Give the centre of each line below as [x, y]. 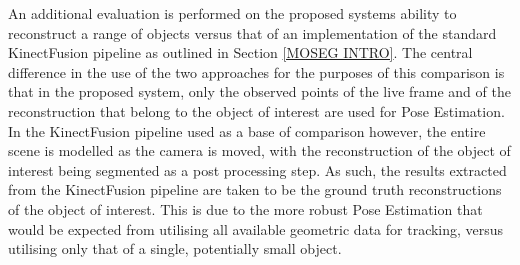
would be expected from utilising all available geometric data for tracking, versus [256, 228]
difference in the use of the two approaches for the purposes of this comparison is [256, 71]
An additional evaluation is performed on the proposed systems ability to [232, 13]
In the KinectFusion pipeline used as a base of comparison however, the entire [247, 130]
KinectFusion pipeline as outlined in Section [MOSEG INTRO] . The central [240, 52]
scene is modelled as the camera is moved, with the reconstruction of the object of [259, 150]
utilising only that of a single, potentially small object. [175, 248]
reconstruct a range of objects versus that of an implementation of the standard [252, 32]
